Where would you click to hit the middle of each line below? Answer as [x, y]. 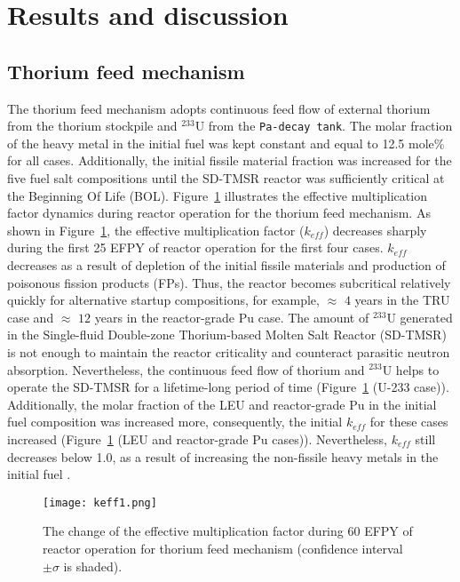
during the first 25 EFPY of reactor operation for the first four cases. [195, 247]
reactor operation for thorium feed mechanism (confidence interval [223, 548]
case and [31, 317]
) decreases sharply [375, 230]
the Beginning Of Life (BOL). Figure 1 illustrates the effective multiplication [217, 195]
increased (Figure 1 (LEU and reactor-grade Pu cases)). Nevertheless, [197, 438]
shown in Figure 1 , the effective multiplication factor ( [156, 230]
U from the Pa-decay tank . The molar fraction [324, 126]
